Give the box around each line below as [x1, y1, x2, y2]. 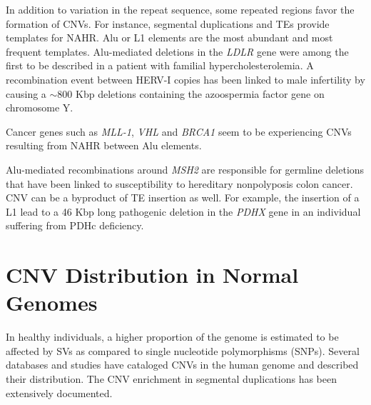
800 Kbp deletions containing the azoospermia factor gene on [57, 86, 325, 101]
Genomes [6, 288, 98, 317]
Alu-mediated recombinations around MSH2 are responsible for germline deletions [6, 161, 365, 176]
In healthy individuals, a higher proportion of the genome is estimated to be [6, 329, 339, 344]
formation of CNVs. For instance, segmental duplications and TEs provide [6, 16, 330, 31]
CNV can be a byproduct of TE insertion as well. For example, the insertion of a [6, 190, 360, 205]
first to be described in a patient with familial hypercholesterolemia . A [6, 58, 314, 73]
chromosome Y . [6, 100, 73, 115]
